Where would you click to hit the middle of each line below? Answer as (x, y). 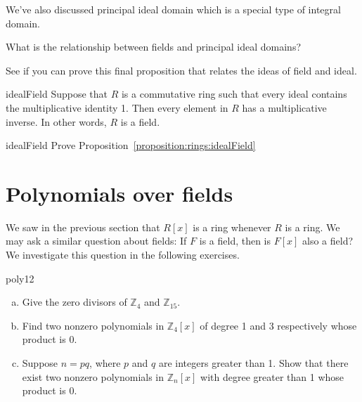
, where (105, 363)
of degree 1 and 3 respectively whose (278, 325)
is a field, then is (235, 241)
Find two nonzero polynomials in (93, 325)
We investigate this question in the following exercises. (123, 255)
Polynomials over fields (119, 193)
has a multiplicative (284, 107)
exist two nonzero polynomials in (93, 376)
